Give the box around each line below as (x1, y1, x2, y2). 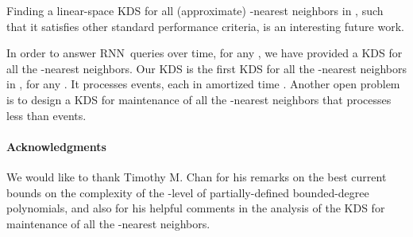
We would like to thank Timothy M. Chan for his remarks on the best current (6, 168, 387, 185)
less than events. (6, 107, 87, 123)
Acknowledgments (6, 138, 106, 154)
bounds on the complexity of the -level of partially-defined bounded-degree (6, 184, 369, 200)
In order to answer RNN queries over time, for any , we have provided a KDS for (6, 45, 403, 61)
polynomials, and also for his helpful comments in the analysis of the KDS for (6, 200, 385, 216)
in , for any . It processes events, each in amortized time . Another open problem (6, 76, 400, 92)
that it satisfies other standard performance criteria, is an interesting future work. (6, 17, 404, 34)
